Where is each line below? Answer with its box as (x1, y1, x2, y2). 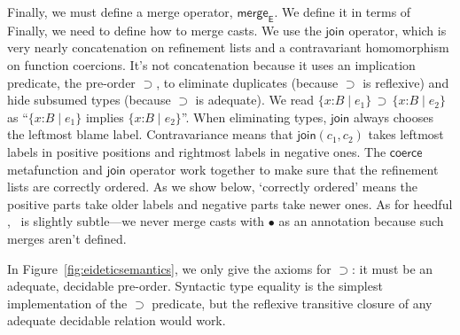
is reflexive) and (363, 73, 449, 91)
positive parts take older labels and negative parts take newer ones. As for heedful (7, 194, 453, 213)
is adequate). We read (195, 90, 315, 109)
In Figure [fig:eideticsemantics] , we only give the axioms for (7, 259, 331, 277)
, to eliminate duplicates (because (156, 73, 339, 91)
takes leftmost (368, 125, 444, 144)
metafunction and (7, 160, 103, 178)
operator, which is (348, 20, 447, 39)
